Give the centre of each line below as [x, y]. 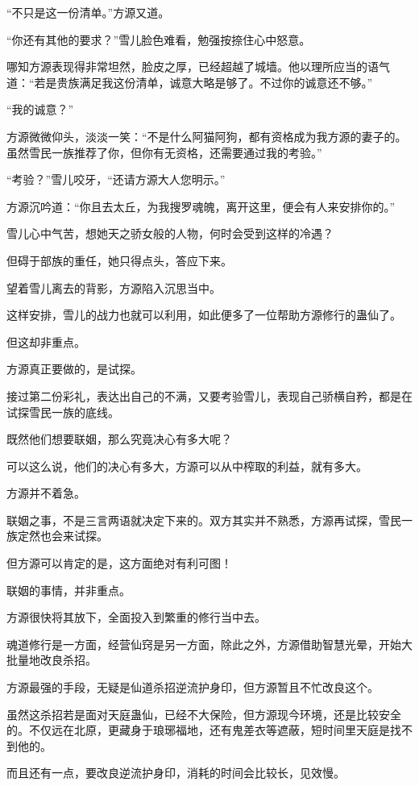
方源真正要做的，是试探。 [74, 369]
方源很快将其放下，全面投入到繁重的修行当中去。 [136, 617]
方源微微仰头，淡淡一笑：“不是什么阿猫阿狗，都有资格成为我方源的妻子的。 [207, 136]
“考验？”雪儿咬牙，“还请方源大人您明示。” [116, 179]
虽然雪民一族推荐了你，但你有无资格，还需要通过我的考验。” [164, 152]
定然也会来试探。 [62, 536]
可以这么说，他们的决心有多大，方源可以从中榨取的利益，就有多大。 [187, 466]
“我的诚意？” [40, 109]
